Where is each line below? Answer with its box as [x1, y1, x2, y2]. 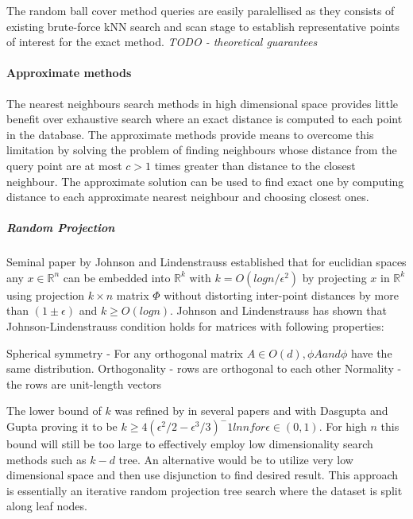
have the [350, 344, 392, 361]
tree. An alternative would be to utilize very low [118, 451, 353, 467]
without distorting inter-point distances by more [164, 286, 399, 303]
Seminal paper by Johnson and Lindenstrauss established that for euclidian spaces [6, 254, 407, 270]
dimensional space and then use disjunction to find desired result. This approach [6, 467, 399, 483]
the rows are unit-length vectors [6, 375, 162, 392]
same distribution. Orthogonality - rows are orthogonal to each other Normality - [6, 360, 402, 377]
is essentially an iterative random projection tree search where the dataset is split [6, 482, 403, 498]
